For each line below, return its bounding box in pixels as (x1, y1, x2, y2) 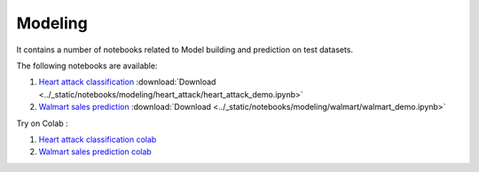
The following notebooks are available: (16, 60, 158, 71)
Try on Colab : (16, 118, 68, 129)
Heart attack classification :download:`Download (38, 76, 216, 88)
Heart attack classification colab (38, 134, 157, 145)
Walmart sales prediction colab (38, 146, 153, 157)
